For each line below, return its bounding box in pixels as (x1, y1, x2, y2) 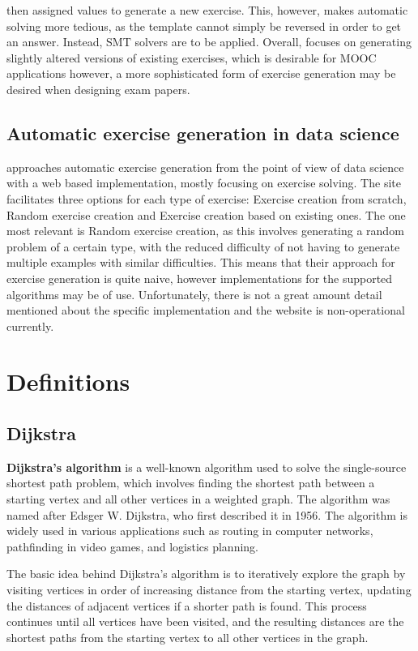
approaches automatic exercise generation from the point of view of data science (6, 158, 404, 175)
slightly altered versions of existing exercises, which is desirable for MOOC (6, 49, 377, 66)
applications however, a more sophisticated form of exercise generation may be (6, 65, 396, 82)
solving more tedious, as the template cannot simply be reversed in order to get (6, 17, 402, 34)
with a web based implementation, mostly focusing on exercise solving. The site (6, 174, 401, 191)
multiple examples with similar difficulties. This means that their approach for (6, 254, 395, 271)
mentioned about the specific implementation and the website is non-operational (6, 302, 405, 319)
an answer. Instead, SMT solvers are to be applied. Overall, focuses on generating (6, 33, 412, 50)
